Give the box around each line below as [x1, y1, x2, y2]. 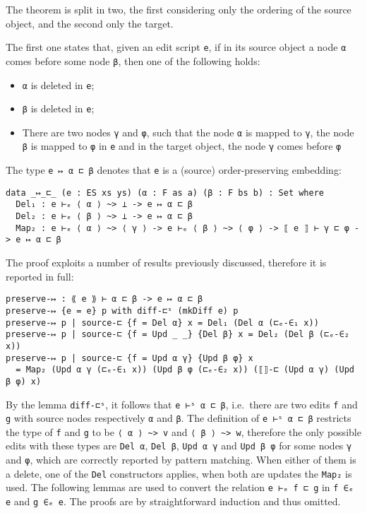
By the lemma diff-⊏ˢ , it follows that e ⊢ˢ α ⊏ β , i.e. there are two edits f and [6, 396, 358, 411]
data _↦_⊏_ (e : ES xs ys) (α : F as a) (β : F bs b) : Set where [6, 187, 325, 198]
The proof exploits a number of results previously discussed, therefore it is [6, 255, 327, 270]
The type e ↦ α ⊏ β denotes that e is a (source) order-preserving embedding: [6, 163, 342, 177]
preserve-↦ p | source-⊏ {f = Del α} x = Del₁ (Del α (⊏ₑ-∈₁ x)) [6, 317, 319, 328]
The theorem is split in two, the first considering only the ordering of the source [6, 2, 351, 16]
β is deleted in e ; [22, 101, 95, 116]
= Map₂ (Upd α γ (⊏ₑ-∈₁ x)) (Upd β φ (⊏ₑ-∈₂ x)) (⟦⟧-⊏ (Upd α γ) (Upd [16, 365, 354, 375]
